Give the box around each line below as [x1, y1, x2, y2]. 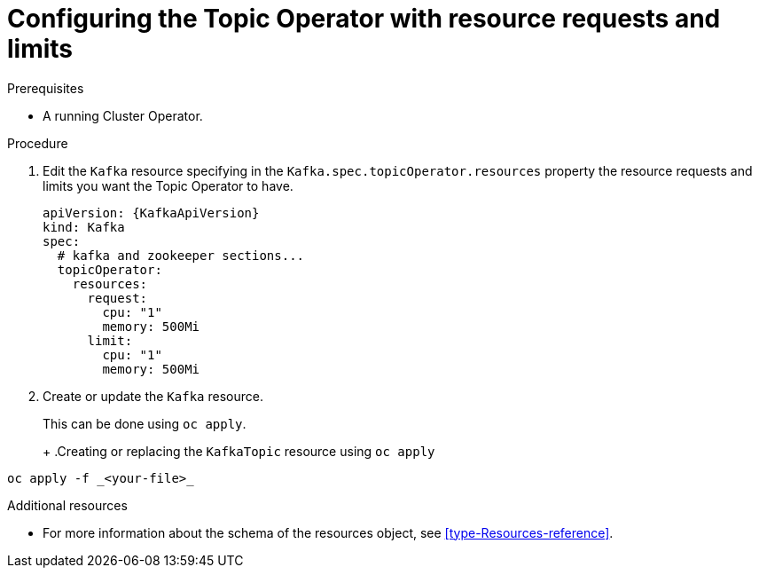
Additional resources [7, 497, 128, 513]
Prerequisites [7, 80, 84, 96]
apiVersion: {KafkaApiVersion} [43, 205, 260, 220]
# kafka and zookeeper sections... [57, 248, 305, 263]
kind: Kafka [43, 219, 125, 234]
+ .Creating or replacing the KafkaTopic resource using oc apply [43, 443, 435, 459]
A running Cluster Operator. [43, 107, 203, 123]
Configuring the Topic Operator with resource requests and [7, 4, 721, 34]
